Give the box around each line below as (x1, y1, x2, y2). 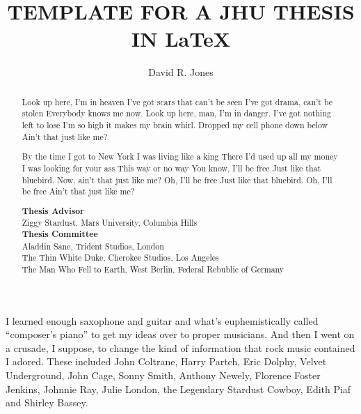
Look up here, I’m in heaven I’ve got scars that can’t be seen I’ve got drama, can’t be (22, 95, 333, 107)
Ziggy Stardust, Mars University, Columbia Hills (22, 217, 198, 229)
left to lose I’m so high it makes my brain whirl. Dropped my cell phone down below (22, 119, 328, 131)
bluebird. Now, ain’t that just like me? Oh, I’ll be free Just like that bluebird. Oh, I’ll (22, 174, 332, 185)
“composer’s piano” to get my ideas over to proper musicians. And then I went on (6, 327, 355, 342)
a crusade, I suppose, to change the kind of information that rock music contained (6, 340, 355, 355)
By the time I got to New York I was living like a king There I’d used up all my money (22, 151, 338, 162)
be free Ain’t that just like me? (22, 185, 135, 197)
